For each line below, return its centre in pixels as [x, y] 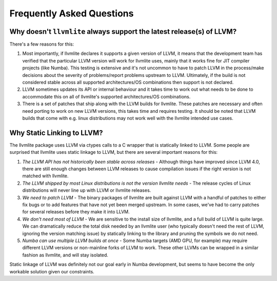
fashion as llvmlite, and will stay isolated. [65, 255]
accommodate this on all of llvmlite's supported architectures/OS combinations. [106, 96]
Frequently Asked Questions [72, 13]
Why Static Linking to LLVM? [56, 133]
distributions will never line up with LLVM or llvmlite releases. [87, 190]
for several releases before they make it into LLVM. [76, 212]
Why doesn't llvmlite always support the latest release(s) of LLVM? [123, 32]
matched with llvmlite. [45, 176]
